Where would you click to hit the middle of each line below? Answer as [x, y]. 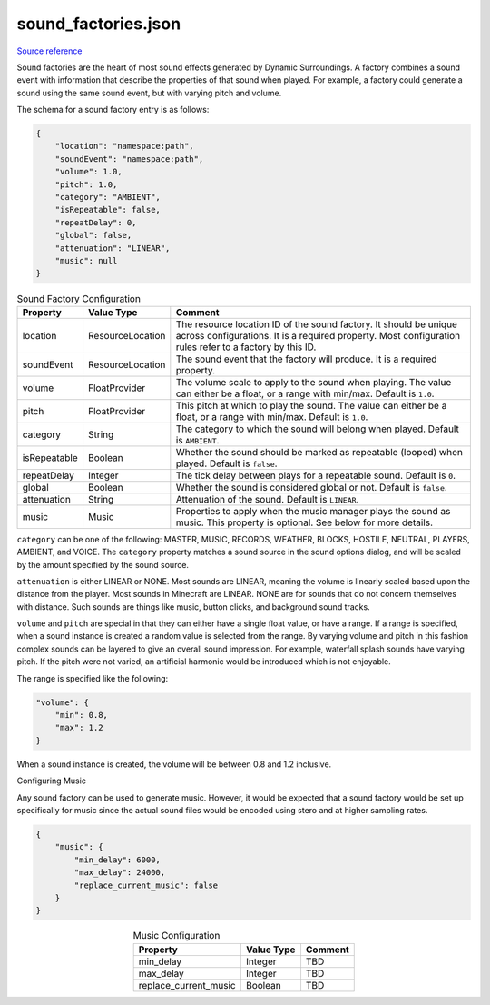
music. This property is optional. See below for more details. [304, 522]
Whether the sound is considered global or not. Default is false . [312, 487]
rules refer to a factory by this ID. [246, 347]
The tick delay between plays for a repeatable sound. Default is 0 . [316, 475]
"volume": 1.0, [88, 172]
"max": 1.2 [79, 728]
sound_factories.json [99, 24]
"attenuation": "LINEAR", [113, 248]
